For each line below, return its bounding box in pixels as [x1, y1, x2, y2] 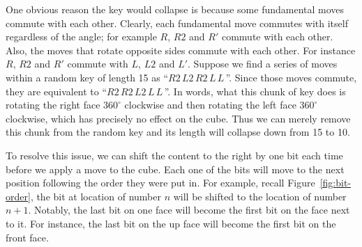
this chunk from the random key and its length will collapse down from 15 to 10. [6, 125, 350, 139]
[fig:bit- [319, 175, 352, 190]
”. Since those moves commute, [225, 70, 357, 84]
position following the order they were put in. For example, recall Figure [6, 175, 315, 190]
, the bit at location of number [30, 189, 161, 203]
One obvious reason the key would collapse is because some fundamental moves [6, 2, 345, 16]
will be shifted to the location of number [173, 189, 347, 203]
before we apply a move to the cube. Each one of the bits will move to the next [6, 161, 345, 176]
